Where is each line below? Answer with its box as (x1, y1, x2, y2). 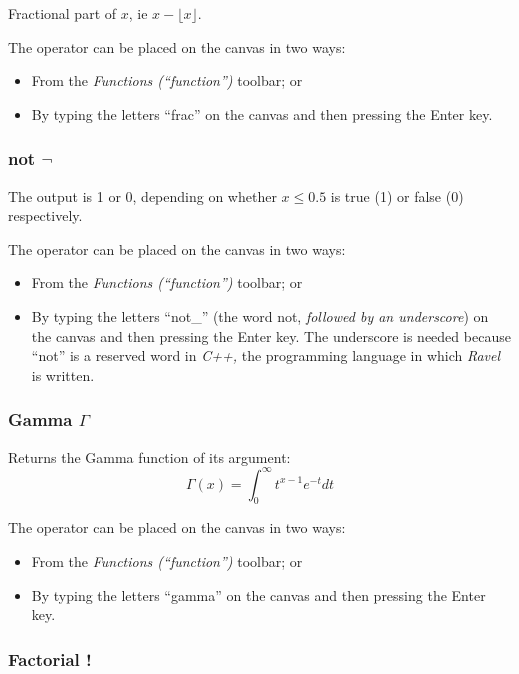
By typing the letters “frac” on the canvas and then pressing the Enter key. (31, 103, 493, 124)
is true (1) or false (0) (330, 185, 464, 206)
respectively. (8, 205, 83, 226)
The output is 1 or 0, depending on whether (8, 185, 277, 206)
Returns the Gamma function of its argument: (8, 446, 291, 467)
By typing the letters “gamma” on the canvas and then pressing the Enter (31, 584, 486, 605)
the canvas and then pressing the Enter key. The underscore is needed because (31, 325, 511, 346)
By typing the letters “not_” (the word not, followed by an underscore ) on (31, 305, 489, 326)
